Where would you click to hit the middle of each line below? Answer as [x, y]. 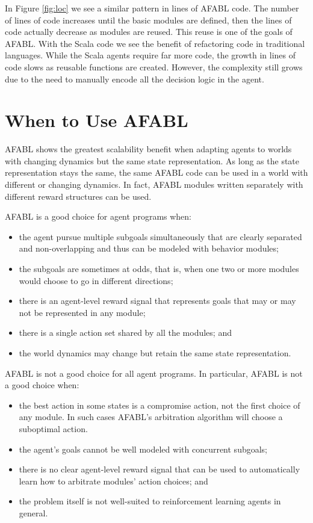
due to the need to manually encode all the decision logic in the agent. [135, 79]
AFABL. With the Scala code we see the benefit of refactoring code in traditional [155, 43]
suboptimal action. [53, 428]
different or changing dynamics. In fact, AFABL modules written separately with [154, 184]
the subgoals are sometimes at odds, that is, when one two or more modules [159, 269]
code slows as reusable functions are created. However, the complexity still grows [154, 67]
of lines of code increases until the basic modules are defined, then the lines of [148, 20]
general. [33, 512]
